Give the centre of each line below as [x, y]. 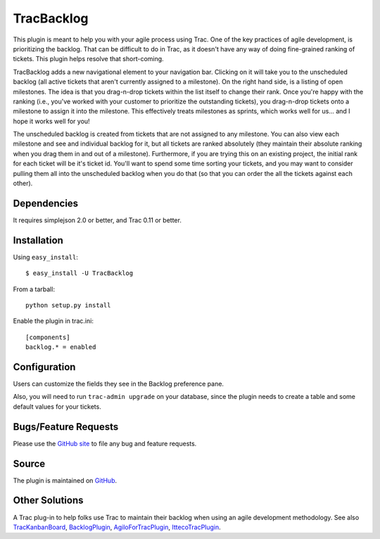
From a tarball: [34, 289]
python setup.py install [68, 305]
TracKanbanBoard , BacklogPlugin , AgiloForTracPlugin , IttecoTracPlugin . [117, 527]
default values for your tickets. [57, 406]
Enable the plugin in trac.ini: [53, 321]
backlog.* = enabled [61, 347]
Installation [38, 240]
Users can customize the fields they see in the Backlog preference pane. [119, 384]
